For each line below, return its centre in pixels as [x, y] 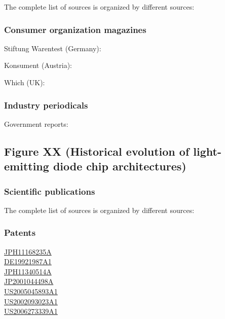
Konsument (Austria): [38, 65]
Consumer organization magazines [75, 29]
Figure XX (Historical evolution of [97, 151]
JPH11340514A [28, 271]
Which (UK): [25, 82]
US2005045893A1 [31, 291]
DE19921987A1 [28, 261]
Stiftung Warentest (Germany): [53, 48]
